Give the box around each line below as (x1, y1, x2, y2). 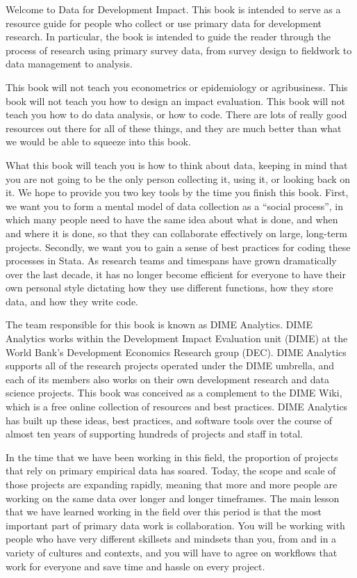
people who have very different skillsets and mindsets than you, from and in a (6, 531, 337, 546)
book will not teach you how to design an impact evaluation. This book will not (6, 93, 346, 108)
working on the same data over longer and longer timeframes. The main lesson (6, 490, 340, 505)
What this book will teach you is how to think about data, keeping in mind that (6, 157, 348, 172)
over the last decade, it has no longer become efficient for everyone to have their (6, 266, 346, 281)
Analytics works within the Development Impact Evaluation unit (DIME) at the (6, 331, 348, 346)
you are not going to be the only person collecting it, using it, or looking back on (6, 171, 351, 186)
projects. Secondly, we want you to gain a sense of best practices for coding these (6, 239, 351, 254)
